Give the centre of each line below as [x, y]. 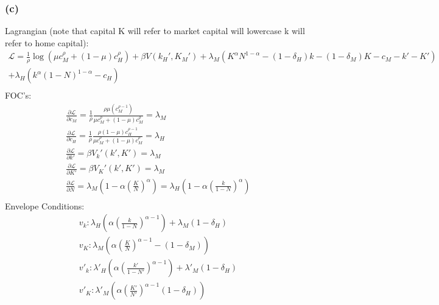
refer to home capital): [47, 42]
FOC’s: [18, 95]
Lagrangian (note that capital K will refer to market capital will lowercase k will [155, 31]
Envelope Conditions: [45, 205]
